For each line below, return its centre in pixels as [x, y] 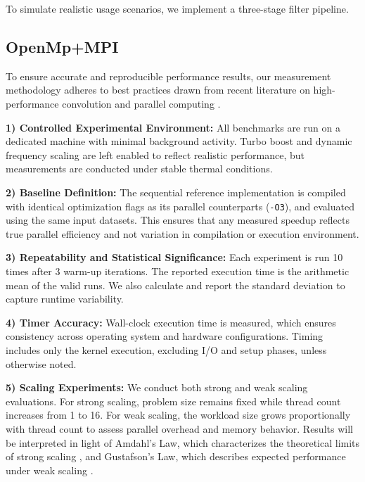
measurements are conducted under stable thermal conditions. [139, 169]
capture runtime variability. [65, 299]
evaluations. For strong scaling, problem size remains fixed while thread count [173, 401]
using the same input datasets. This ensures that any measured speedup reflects [178, 220]
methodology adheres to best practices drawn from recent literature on [158, 90]
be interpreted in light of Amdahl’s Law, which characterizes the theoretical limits [183, 442]
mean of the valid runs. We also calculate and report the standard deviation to [175, 285]
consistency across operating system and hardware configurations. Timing [165, 336]
